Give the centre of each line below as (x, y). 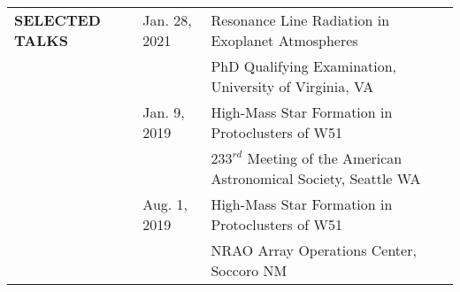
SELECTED (57, 20)
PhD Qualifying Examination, (304, 66)
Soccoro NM (249, 270)
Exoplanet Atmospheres (284, 40)
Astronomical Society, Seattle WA (316, 178)
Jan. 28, (167, 20)
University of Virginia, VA (292, 86)
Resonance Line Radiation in (300, 20)
